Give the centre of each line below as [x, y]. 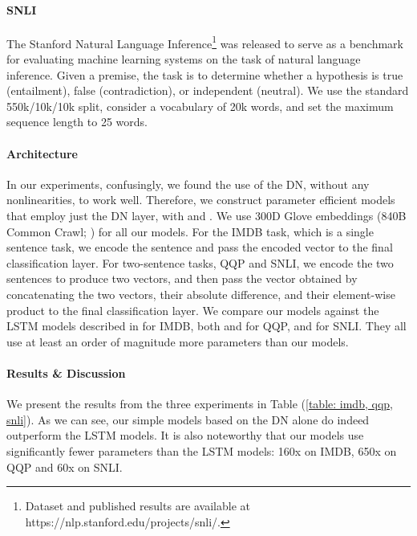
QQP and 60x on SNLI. [65, 466]
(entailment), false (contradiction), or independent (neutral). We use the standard [208, 90]
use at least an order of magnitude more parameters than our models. [178, 341]
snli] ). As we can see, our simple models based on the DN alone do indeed [188, 419]
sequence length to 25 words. [77, 122]
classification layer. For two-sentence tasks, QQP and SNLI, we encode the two [200, 262]
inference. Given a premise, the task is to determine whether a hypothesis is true [205, 74]
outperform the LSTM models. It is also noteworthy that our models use [185, 435]
